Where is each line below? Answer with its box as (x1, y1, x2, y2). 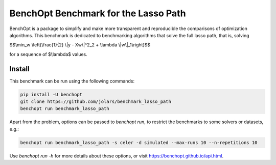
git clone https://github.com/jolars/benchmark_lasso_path (20, 99, 171, 104)
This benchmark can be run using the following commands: (9, 78, 135, 84)
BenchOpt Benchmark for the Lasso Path (9, 8, 186, 19)
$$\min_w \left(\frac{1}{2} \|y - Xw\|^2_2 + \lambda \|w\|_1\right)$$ (9, 42, 151, 48)
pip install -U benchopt (20, 92, 83, 97)
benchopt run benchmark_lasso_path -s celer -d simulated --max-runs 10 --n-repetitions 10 (20, 140, 258, 145)
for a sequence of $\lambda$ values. (9, 51, 88, 57)
